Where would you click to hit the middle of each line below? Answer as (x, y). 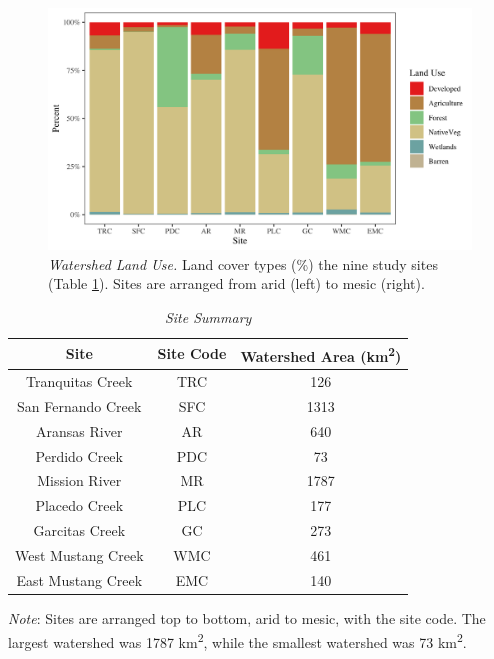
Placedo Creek (79, 505)
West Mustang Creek (79, 555)
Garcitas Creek (79, 530)
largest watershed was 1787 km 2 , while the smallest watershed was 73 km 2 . (237, 640)
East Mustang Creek (79, 579)
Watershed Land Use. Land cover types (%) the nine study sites (243, 263)
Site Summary (208, 317)
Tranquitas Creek (79, 381)
